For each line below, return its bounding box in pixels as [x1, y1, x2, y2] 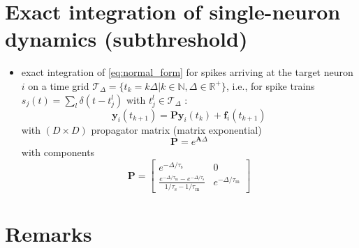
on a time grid [28, 78, 89, 93]
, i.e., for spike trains [226, 78, 315, 93]
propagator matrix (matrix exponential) [91, 122, 262, 137]
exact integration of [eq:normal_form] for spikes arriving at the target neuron [21, 65, 353, 79]
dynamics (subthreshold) [5, 24, 248, 53]
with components [21, 145, 95, 160]
